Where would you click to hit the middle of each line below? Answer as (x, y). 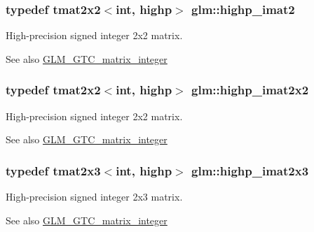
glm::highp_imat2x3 (250, 170)
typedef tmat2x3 (53, 170)
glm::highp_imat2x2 (250, 90)
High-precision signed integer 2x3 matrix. (94, 197)
